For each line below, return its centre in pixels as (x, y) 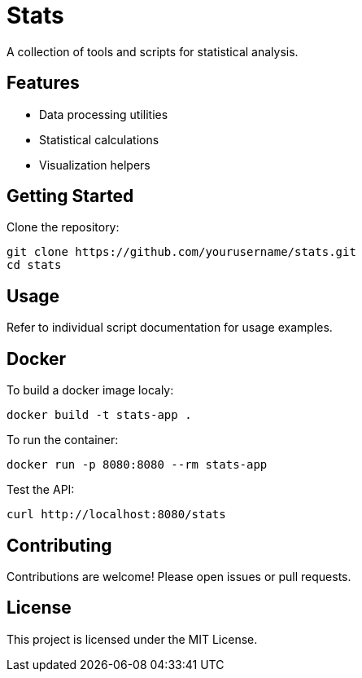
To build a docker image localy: (90, 390)
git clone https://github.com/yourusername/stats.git (181, 252)
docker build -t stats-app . (99, 415)
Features (43, 83)
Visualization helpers (95, 165)
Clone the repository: (63, 227)
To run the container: (63, 440)
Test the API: (41, 490)
